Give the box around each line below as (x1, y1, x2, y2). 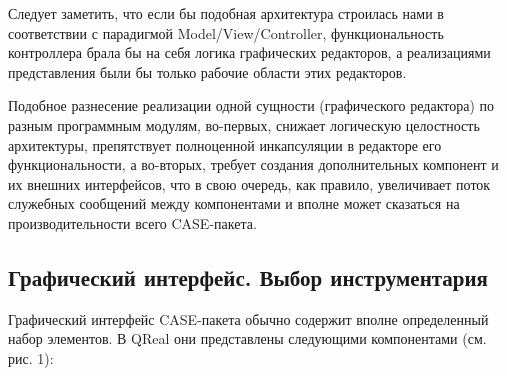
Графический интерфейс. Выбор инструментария (8, 261, 488, 292)
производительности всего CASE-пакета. (8, 212, 257, 233)
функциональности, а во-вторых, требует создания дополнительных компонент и (8, 154, 499, 175)
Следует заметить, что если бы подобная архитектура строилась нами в (8, 3, 444, 23)
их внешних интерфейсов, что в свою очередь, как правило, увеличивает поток (8, 173, 491, 194)
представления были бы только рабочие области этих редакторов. (8, 61, 407, 82)
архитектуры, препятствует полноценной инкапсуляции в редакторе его (8, 134, 442, 155)
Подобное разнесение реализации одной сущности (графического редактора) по (8, 95, 494, 116)
